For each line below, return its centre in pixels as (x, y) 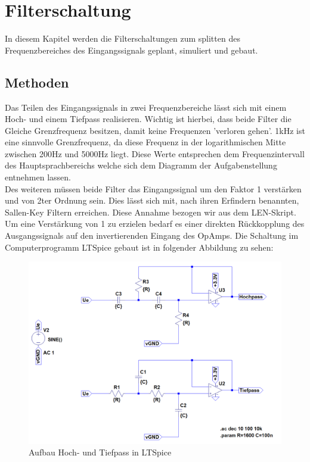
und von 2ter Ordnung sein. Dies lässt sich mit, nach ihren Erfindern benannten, (152, 200)
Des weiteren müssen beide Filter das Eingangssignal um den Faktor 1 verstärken (153, 188)
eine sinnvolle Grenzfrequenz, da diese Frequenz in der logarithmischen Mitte (145, 142)
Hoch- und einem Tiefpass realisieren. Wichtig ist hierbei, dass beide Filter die (148, 119)
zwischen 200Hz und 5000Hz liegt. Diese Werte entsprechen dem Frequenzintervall (155, 153)
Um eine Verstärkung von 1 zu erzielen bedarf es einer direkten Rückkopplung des (155, 224)
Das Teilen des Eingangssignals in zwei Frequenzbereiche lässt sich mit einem (146, 107)
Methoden (37, 82)
